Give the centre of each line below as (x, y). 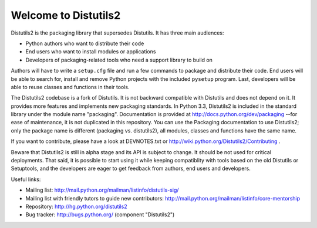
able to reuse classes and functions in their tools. (70, 87)
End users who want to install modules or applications (91, 52)
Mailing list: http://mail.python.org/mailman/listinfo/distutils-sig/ (102, 190)
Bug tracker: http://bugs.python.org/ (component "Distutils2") (100, 215)
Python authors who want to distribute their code (85, 43)
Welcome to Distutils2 (66, 15)
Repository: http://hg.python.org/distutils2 (76, 206)
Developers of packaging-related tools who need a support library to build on (119, 60)
